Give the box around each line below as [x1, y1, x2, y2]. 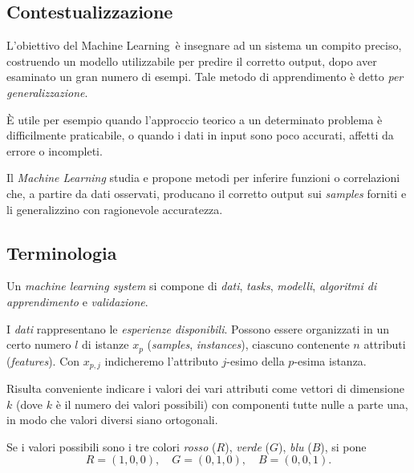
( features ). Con [6, 352, 80, 369]
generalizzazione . [6, 83, 88, 100]
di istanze [82, 336, 129, 353]
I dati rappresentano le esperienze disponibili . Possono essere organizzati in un [6, 320, 390, 337]
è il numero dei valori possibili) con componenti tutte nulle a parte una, [55, 395, 408, 412]
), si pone [320, 438, 367, 455]
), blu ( [278, 438, 312, 455]
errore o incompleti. [6, 142, 103, 159]
